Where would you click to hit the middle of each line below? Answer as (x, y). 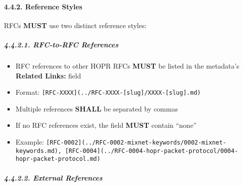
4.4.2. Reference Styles (43, 6)
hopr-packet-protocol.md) (58, 159)
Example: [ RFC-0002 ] (49, 141)
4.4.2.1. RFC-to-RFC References (61, 44)
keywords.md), (38, 151)
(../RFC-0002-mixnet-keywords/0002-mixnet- (154, 142)
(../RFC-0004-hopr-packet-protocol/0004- (169, 151)
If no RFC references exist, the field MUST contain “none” (106, 125)
